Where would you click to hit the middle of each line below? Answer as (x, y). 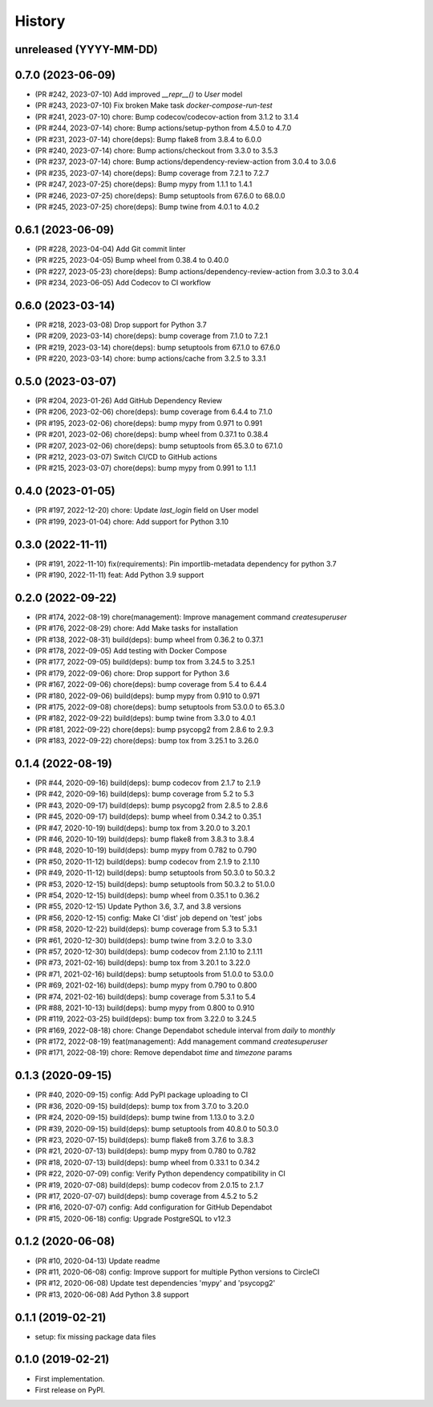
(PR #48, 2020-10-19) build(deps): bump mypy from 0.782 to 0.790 (146, 850)
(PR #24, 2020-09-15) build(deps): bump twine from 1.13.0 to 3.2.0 (145, 1118)
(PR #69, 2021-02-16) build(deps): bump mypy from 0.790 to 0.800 (146, 985)
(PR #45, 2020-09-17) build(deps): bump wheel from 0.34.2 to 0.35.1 (148, 816)
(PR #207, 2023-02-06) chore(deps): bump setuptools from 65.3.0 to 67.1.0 (159, 445)
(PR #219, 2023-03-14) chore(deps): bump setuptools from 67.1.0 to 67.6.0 (158, 347)
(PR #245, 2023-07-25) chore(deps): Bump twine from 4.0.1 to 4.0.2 (147, 207)
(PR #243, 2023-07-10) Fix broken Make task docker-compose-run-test (154, 105)
